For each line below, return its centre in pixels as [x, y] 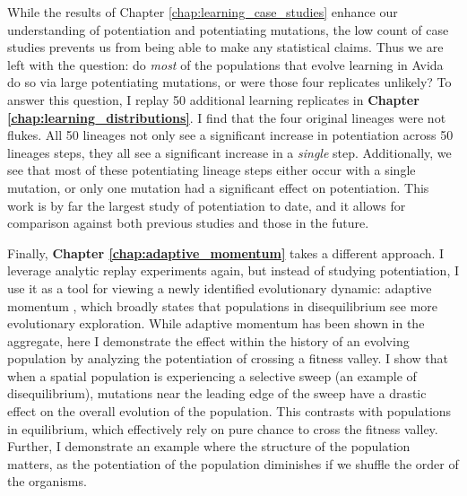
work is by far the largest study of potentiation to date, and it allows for [207, 205]
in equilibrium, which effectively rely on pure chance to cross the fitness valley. [223, 428]
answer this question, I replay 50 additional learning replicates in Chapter [213, 99]
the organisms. [47, 481]
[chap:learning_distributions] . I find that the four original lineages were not [227, 117]
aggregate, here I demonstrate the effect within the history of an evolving [208, 340]
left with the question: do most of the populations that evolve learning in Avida [225, 64]
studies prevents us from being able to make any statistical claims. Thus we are [225, 47]
